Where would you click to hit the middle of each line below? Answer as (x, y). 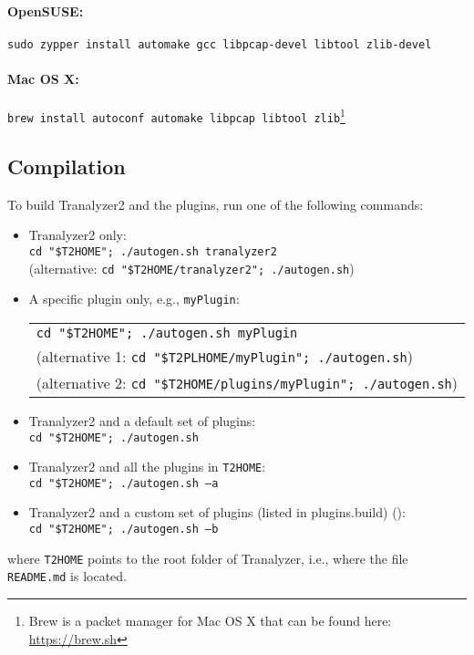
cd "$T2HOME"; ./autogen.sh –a (124, 483)
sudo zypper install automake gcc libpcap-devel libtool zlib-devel (220, 44)
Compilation (67, 166)
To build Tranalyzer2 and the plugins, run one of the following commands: (216, 204)
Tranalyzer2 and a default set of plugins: (142, 420)
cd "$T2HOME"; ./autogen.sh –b (124, 530)
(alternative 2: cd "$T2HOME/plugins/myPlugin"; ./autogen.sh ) (247, 382)
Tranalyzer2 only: (77, 235)
